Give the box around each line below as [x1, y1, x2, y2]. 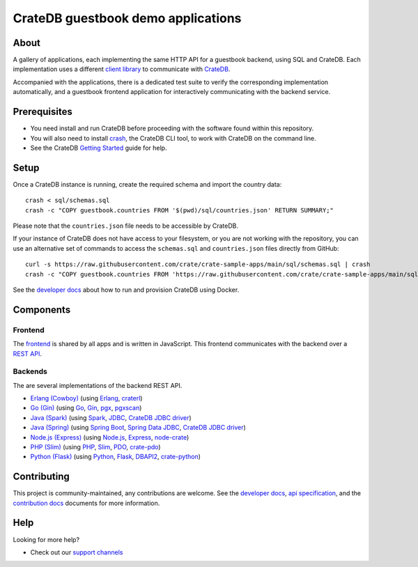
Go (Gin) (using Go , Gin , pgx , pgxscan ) [30, 404, 142, 412]
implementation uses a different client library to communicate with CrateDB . [13, 65, 231, 73]
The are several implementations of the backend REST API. [13, 381, 183, 389]
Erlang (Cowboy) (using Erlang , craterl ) [30, 394, 143, 403]
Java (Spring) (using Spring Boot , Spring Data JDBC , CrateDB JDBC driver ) [30, 424, 247, 432]
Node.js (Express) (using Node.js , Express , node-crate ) [30, 433, 189, 442]
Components [13, 304, 71, 316]
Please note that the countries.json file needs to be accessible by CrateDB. [13, 222, 238, 230]
